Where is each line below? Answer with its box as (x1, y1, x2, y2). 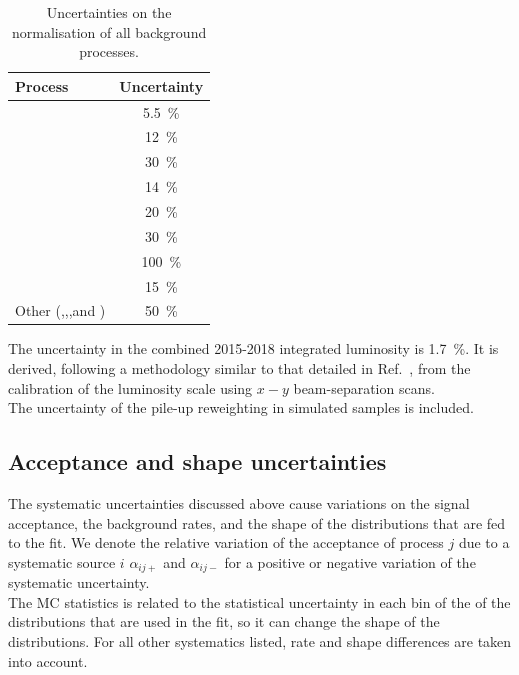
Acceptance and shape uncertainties (8, 446, 387, 477)
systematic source (8, 551, 116, 572)
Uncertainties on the (46, 2, 172, 22)
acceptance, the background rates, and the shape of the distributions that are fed (8, 512, 506, 533)
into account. (8, 650, 88, 671)
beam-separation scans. (293, 377, 435, 398)
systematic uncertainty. (8, 572, 150, 593)
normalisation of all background (11, 21, 207, 42)
